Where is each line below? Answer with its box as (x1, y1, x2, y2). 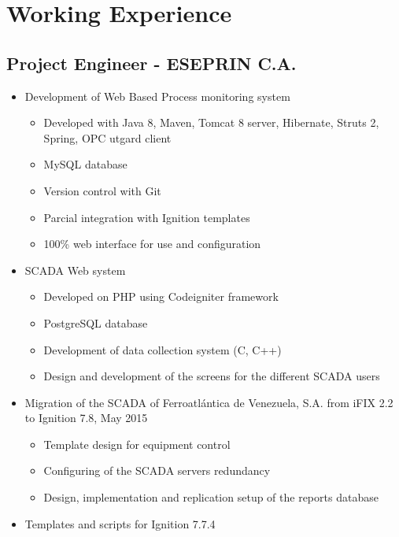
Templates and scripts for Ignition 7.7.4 (24, 515, 216, 531)
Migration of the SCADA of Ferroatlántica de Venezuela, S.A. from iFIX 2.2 (24, 394, 393, 410)
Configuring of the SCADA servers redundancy (43, 462, 271, 479)
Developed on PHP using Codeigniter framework (43, 288, 279, 305)
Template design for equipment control (43, 435, 231, 452)
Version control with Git (43, 182, 161, 198)
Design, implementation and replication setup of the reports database (43, 489, 379, 506)
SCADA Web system (24, 261, 126, 278)
